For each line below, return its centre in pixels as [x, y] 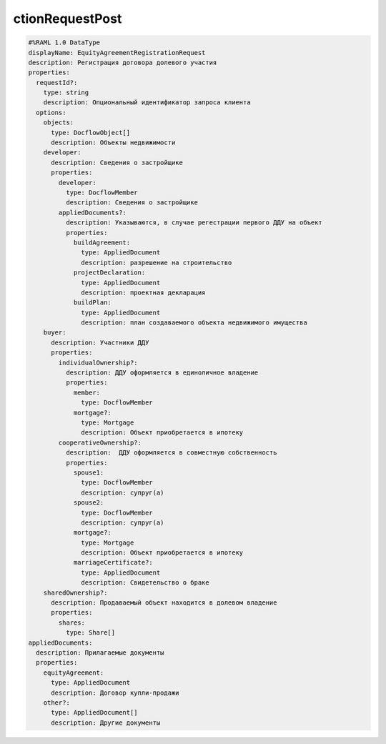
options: [51, 112]
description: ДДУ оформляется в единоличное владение [162, 373]
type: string [66, 93]
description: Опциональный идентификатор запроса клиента [147, 103]
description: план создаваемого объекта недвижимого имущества [194, 323]
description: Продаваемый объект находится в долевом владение [164, 603]
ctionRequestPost [68, 19]
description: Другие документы [106, 723]
